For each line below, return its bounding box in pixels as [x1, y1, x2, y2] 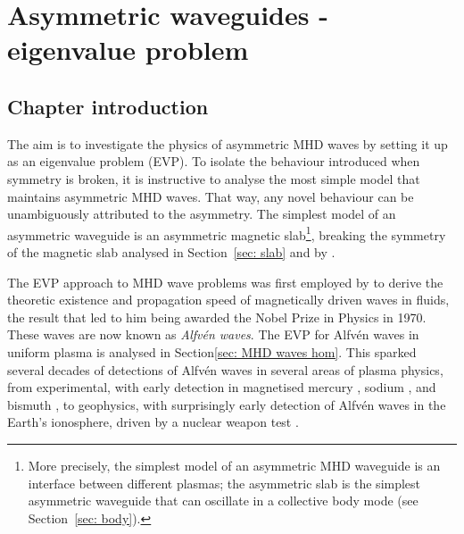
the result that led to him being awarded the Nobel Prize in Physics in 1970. [7, 307, 427, 326]
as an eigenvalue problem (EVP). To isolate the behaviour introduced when [7, 152, 420, 171]
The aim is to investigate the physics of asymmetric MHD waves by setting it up [7, 134, 448, 153]
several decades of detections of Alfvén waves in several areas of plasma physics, [7, 360, 443, 379]
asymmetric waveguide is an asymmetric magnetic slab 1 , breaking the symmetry [7, 222, 446, 244]
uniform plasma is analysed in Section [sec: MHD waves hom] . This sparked [7, 342, 417, 361]
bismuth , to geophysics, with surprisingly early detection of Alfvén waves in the [7, 395, 446, 413]
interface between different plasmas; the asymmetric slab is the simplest [28, 473, 421, 492]
